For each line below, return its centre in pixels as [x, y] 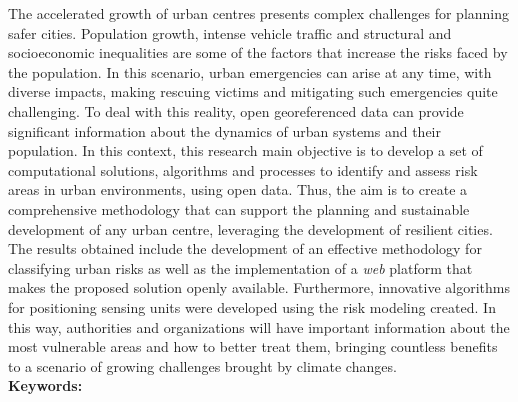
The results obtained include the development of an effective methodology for [245, 248]
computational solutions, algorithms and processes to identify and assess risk [243, 169]
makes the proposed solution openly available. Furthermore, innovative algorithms [259, 287]
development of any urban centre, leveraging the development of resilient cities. [250, 228]
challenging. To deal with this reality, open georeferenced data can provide [236, 110]
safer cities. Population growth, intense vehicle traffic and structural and [230, 32]
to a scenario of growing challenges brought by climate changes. [202, 365]
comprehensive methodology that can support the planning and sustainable [239, 208]
